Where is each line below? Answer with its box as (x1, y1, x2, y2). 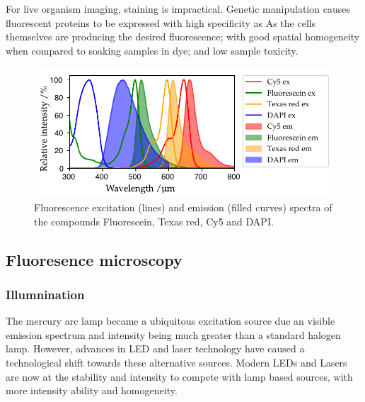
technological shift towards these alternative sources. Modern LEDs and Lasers (6, 355, 347, 370)
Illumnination (6, 285, 85, 303)
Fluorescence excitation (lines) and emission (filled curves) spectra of (34, 200, 332, 215)
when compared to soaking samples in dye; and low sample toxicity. (6, 43, 299, 57)
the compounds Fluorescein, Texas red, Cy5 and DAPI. (34, 213, 274, 228)
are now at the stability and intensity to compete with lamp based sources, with (6, 369, 353, 384)
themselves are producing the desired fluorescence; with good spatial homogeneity (6, 29, 360, 44)
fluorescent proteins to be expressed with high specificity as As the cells (6, 15, 316, 30)
